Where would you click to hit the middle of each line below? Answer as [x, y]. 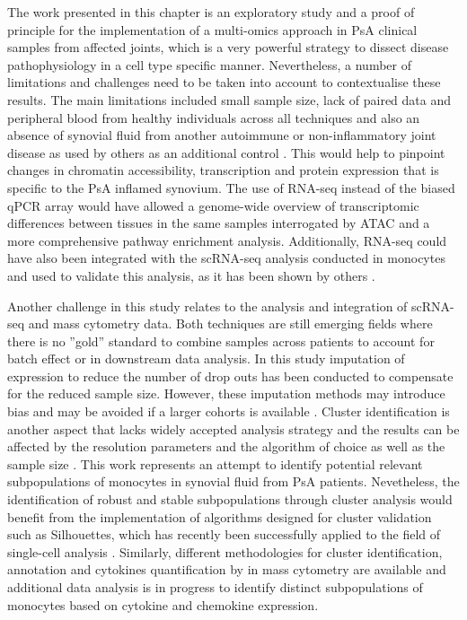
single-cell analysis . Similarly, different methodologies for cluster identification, [225, 551]
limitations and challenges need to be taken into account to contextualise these [224, 82]
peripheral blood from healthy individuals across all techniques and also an [214, 117]
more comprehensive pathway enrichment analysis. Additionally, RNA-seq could [227, 240]
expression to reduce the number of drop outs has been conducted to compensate [230, 375]
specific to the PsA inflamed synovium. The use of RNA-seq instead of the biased [231, 187]
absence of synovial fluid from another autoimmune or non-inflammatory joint [222, 135]
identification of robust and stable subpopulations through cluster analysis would [230, 499]
